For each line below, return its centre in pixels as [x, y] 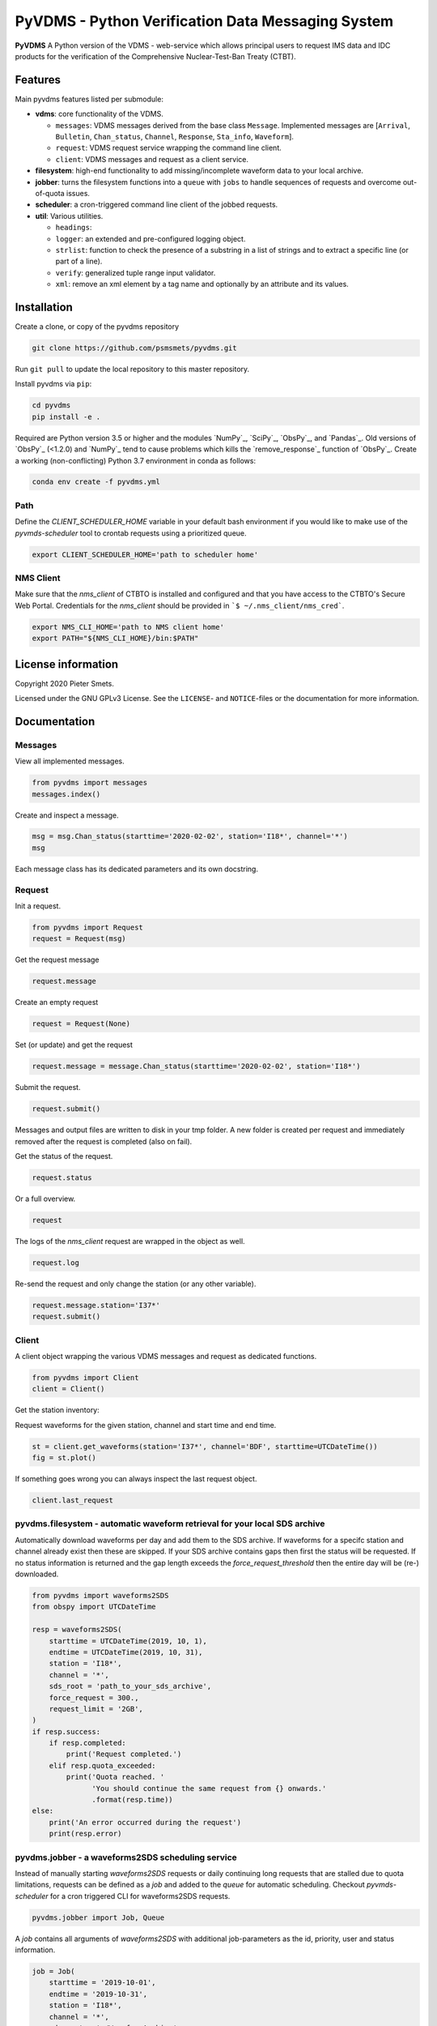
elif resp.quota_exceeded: [103, 1765]
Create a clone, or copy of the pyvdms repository [97, 327]
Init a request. [38, 906]
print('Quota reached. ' [115, 1777]
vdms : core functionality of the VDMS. [99, 114]
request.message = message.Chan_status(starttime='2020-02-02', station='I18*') [196, 1066]
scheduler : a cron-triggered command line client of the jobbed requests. [157, 205]
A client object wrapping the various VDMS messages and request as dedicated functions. [166, 1357]
